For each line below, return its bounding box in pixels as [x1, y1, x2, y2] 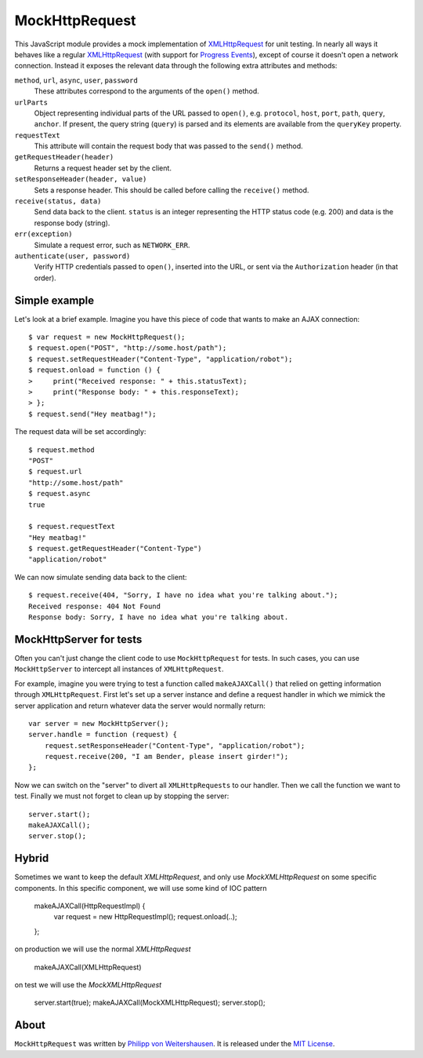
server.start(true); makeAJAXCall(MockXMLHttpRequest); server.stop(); [34, 998, 266, 1008]
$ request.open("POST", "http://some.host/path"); [28, 344, 227, 352]
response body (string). [34, 218, 110, 228]
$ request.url [28, 467, 82, 476]
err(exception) [14, 230, 74, 239]
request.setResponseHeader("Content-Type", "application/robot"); [44, 741, 305, 750]
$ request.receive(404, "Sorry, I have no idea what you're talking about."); [28, 591, 338, 600]
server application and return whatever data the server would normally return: [14, 701, 266, 710]
